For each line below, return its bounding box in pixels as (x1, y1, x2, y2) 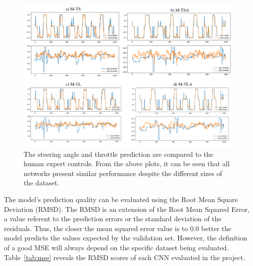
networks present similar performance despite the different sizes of (24, 168, 222, 178)
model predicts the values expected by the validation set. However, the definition (4, 233, 247, 243)
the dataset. (24, 177, 59, 188)
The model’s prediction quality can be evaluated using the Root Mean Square (4, 194, 238, 205)
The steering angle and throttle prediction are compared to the (24, 148, 214, 159)
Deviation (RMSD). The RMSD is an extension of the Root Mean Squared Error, (4, 204, 250, 214)
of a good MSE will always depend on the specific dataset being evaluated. (4, 242, 229, 253)
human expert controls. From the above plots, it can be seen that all (24, 158, 230, 169)
